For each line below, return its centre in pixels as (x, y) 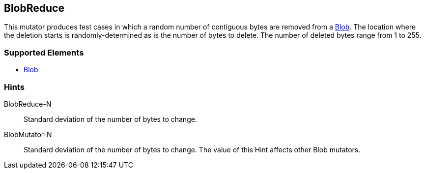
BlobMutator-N (28, 134)
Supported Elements (44, 52)
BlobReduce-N (28, 104)
